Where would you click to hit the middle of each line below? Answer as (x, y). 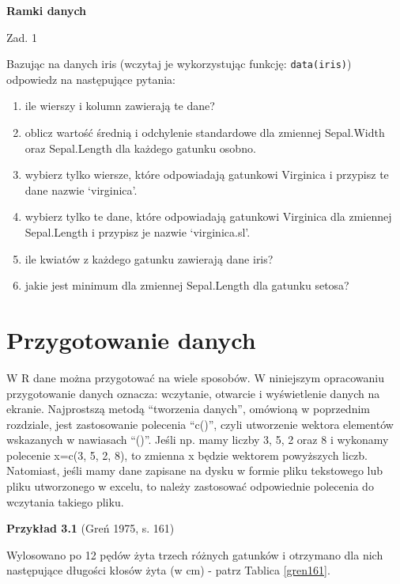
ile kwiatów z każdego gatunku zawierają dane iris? (149, 258)
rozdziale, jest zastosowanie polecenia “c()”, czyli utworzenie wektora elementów (200, 424)
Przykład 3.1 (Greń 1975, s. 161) (91, 528)
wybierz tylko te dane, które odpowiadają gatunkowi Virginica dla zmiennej (208, 216)
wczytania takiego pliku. (65, 501)
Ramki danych (47, 10)
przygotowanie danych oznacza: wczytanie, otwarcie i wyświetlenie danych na (193, 393)
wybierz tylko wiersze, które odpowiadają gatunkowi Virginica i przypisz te (207, 174)
